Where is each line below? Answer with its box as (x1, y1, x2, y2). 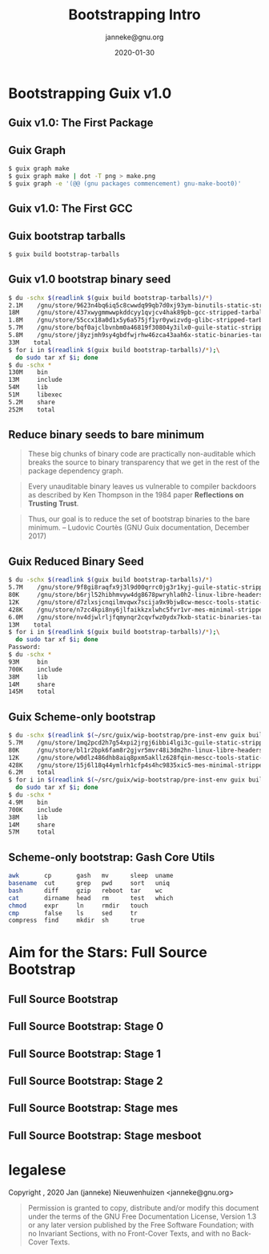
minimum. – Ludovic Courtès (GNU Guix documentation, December (27, 523, 250, 533)
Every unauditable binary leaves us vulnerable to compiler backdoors (27, 481, 257, 491)
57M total (8, 828, 56, 836)
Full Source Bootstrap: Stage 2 (8, 1074, 163, 1088)
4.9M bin (8, 798, 48, 806)
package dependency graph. (27, 466, 124, 476)
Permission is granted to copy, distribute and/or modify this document (27, 1203, 259, 1212)
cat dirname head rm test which (8, 894, 174, 902)
